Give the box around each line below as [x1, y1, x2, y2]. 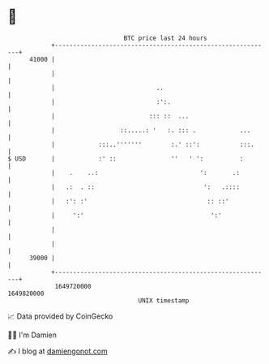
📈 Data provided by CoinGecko [7, 311, 113, 321]
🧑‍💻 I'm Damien [7, 330, 58, 340]
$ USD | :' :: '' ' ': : [7, 154, 244, 163]
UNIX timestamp [138, 296, 190, 305]
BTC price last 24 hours [123, 34, 207, 42]
